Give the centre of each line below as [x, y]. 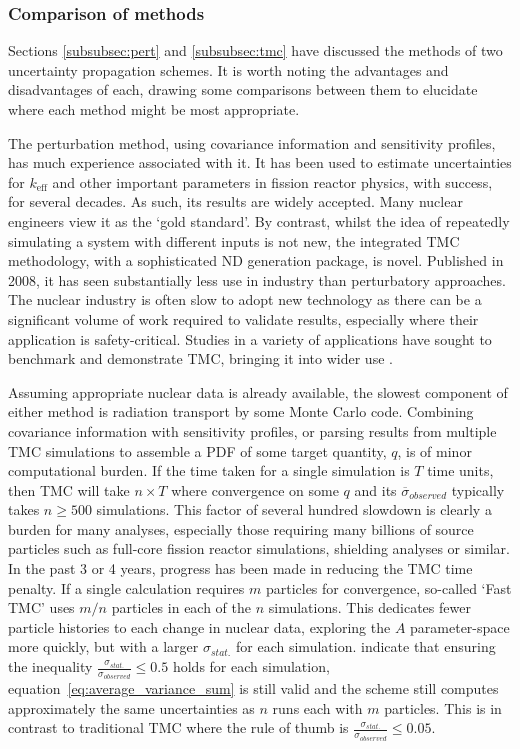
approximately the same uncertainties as [131, 707]
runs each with [317, 707]
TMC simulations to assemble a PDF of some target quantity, [197, 450]
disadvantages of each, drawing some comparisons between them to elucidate [243, 89]
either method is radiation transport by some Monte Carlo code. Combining [241, 411]
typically [478, 489]
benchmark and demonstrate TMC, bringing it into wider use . [200, 358]
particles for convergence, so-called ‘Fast [388, 587]
